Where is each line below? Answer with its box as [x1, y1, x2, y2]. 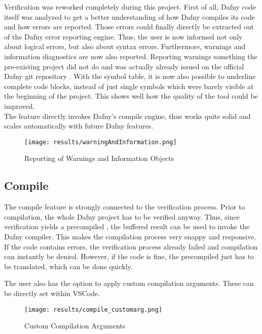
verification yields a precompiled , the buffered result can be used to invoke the [4, 221, 250, 232]
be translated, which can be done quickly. [4, 261, 133, 271]
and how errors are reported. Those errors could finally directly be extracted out [4, 21, 254, 32]
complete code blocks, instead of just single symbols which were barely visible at [4, 80, 254, 91]
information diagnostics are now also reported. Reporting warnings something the [4, 51, 257, 61]
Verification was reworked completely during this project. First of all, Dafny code [4, 2, 256, 12]
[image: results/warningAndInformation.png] [24, 138, 177, 146]
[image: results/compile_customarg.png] [24, 306, 163, 313]
